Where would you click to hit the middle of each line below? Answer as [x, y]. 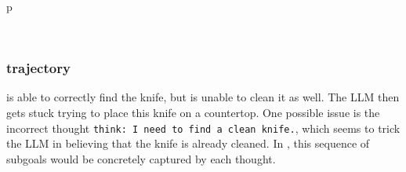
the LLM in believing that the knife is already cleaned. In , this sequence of [188, 143]
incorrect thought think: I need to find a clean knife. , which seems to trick [203, 128]
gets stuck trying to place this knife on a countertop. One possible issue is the [193, 112]
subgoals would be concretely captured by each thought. [141, 158]
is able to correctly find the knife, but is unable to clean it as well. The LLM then [203, 97]
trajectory [38, 68]
